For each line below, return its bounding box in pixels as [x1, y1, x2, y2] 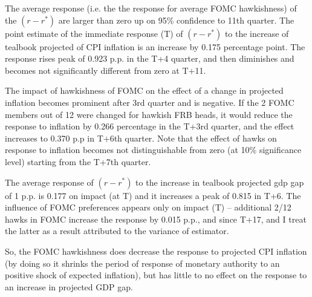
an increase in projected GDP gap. [5, 280, 133, 293]
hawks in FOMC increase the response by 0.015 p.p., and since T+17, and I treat [5, 212, 307, 225]
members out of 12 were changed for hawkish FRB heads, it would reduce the [5, 108, 293, 120]
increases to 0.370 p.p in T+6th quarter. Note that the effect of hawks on [5, 131, 277, 144]
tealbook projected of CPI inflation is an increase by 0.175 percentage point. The [5, 40, 305, 53]
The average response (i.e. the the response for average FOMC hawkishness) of [5, 2, 297, 14]
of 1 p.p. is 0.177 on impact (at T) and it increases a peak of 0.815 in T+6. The [5, 189, 301, 201]
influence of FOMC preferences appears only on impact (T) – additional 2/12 [5, 201, 291, 214]
